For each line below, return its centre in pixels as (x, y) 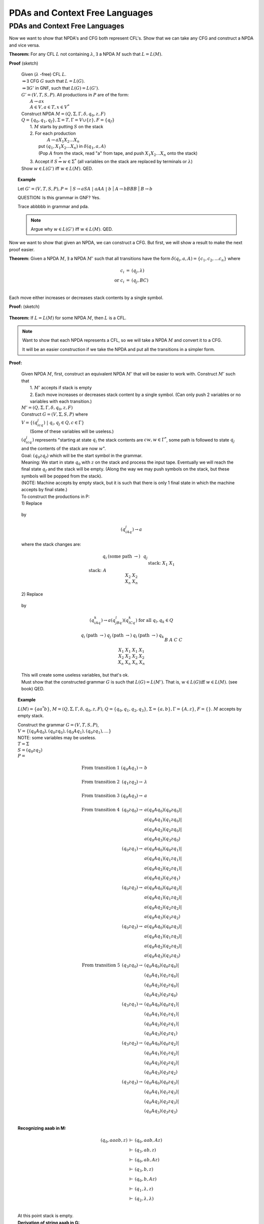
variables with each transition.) (61, 401)
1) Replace (32, 503)
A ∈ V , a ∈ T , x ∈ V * (50, 107)
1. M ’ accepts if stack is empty (61, 388)
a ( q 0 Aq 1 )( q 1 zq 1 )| (163, 859)
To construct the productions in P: (55, 496)
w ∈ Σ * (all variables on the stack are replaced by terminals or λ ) (128, 161)
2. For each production (53, 133)
